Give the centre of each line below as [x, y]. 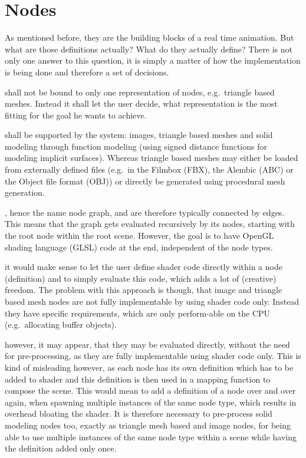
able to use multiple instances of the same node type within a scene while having [151, 436]
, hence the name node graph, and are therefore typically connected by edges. [145, 212]
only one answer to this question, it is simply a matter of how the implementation [153, 60]
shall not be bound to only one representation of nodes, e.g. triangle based [140, 92]
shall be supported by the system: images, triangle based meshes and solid [139, 135]
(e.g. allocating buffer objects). [61, 324]
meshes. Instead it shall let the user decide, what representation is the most [141, 103]
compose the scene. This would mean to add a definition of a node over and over [150, 391]
